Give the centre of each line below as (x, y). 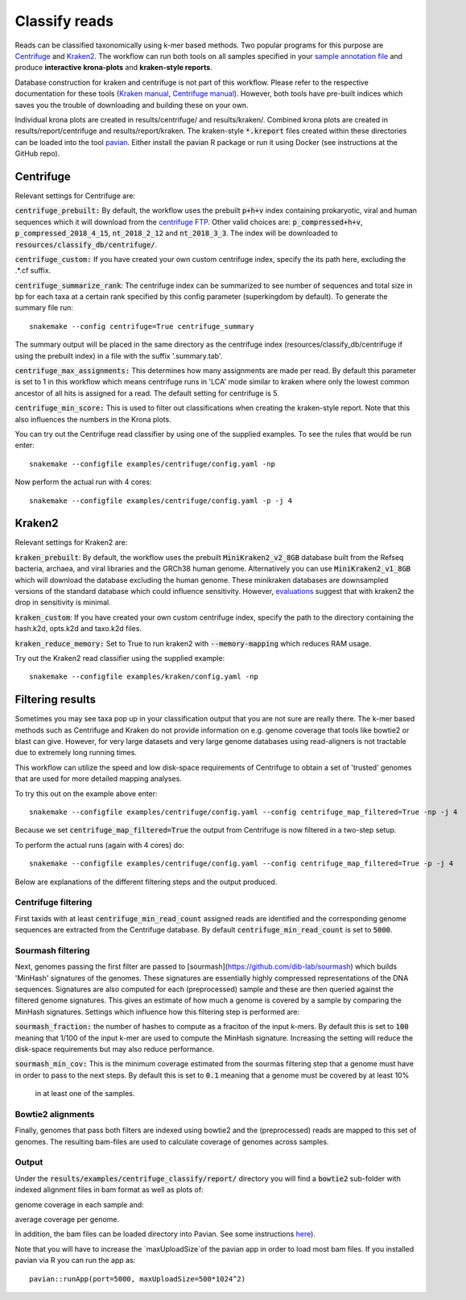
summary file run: (44, 308)
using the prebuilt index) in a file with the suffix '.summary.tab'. (119, 355)
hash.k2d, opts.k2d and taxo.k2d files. (78, 629)
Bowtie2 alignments (55, 1114)
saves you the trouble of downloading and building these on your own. (132, 105)
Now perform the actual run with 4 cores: (83, 482)
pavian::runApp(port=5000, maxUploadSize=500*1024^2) (137, 1279)
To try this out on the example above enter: (86, 793)
